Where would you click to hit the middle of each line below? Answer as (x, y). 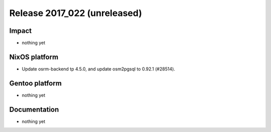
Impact (21, 31)
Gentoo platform (36, 83)
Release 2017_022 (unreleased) (76, 13)
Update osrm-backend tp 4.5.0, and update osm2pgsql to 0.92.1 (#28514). (99, 69)
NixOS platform (34, 57)
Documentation (34, 109)
